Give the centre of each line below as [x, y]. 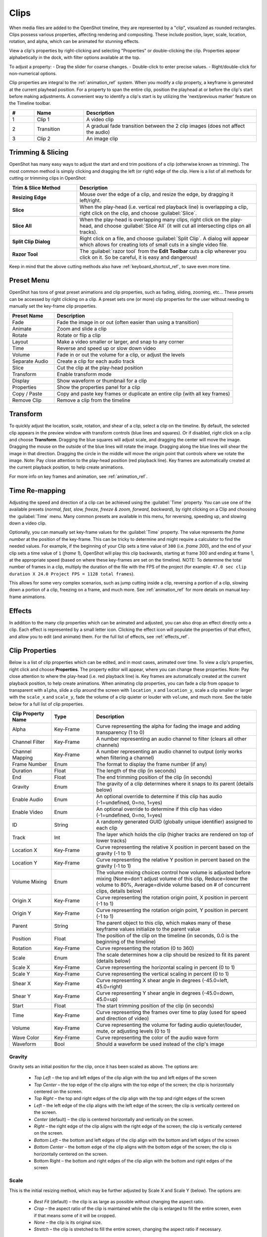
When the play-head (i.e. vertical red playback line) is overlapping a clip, [164, 207]
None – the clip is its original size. [68, 1223]
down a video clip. [28, 523]
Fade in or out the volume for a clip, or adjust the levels [121, 355]
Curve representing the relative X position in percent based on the [173, 847]
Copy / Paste [27, 393]
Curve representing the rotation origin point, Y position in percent [172, 910]
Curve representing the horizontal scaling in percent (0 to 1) [165, 967]
